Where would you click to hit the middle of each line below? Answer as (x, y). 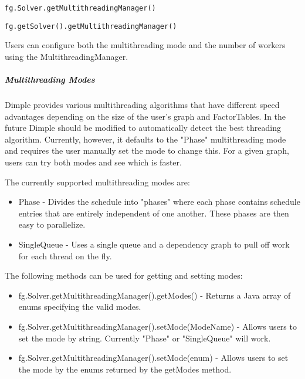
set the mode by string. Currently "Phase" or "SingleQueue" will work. (145, 338)
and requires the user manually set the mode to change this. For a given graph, (147, 150)
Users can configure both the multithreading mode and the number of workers (145, 45)
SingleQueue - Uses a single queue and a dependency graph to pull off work (154, 244)
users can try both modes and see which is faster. (93, 162)
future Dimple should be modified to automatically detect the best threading (143, 128)
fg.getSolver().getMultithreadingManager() (91, 26)
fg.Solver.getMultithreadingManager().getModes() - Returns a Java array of (155, 295)
